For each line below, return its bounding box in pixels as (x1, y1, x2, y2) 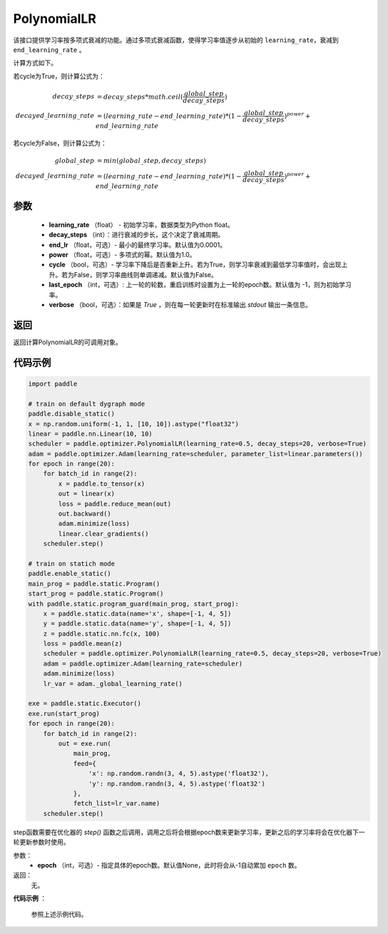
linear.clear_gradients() (58, 529, 149, 538)
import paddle (28, 379, 78, 388)
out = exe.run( (58, 740, 112, 748)
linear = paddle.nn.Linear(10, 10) (28, 429, 153, 438)
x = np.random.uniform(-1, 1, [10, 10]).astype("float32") (28, 420, 239, 428)
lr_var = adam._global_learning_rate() (43, 679, 183, 688)
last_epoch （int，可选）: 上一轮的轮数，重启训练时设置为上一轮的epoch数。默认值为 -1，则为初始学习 (48, 281, 352, 289)
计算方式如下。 (13, 59, 57, 67)
